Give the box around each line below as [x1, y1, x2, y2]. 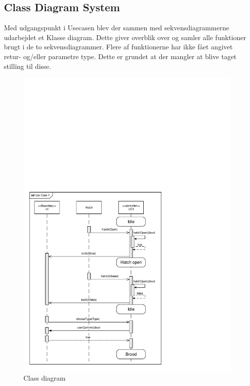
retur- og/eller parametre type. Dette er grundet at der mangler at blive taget [4, 51, 237, 61]
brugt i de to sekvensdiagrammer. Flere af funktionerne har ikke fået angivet [4, 42, 233, 52]
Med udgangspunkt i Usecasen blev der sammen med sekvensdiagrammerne [4, 22, 230, 33]
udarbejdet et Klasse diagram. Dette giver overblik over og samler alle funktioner [4, 32, 246, 42]
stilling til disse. [4, 61, 51, 71]
